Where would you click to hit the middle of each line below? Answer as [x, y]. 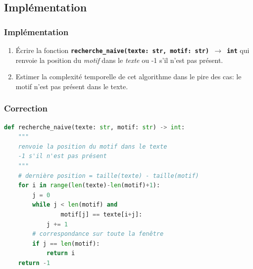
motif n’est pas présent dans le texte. [72, 86]
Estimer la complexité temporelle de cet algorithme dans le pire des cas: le [128, 77]
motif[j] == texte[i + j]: [101, 215]
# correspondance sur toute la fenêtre [98, 234]
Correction [26, 108]
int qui [238, 50]
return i [61, 253]
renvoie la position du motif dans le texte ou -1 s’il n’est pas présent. [119, 60]
